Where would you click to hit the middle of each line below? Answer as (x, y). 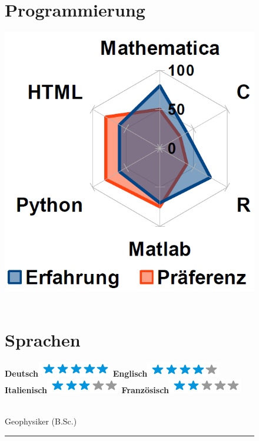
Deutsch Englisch (76, 373)
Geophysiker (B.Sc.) (41, 421)
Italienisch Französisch (87, 389)
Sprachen (43, 340)
